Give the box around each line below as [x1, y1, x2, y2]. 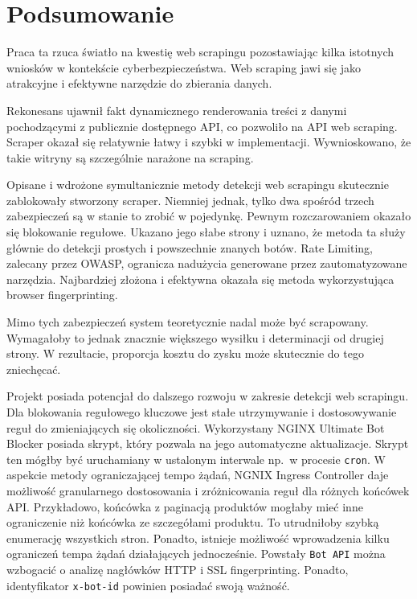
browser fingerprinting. [6, 286, 118, 303]
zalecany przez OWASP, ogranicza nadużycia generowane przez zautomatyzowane [6, 255, 407, 272]
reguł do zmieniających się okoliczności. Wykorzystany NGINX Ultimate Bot [6, 419, 385, 436]
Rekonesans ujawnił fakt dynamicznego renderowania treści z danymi [6, 101, 347, 118]
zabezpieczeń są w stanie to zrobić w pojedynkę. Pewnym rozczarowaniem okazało [6, 207, 411, 224]
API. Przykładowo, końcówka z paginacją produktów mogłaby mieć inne [6, 498, 363, 515]
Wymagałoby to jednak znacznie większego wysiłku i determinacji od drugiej [6, 329, 384, 346]
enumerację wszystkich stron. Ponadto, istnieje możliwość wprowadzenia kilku [6, 529, 390, 546]
